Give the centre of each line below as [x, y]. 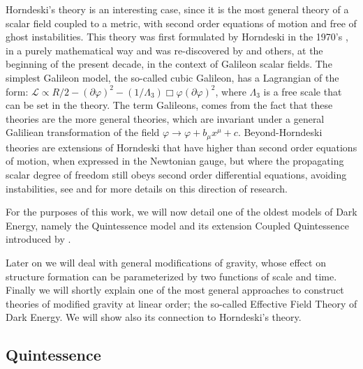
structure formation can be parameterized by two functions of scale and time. [171, 276]
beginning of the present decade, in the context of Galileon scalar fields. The [169, 64]
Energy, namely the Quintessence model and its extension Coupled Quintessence [177, 225]
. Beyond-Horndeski [280, 132]
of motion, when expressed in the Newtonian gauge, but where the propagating [175, 161]
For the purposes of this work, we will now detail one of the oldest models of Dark [181, 212]
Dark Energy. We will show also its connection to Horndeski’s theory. [154, 317]
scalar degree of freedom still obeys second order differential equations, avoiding [176, 174]
